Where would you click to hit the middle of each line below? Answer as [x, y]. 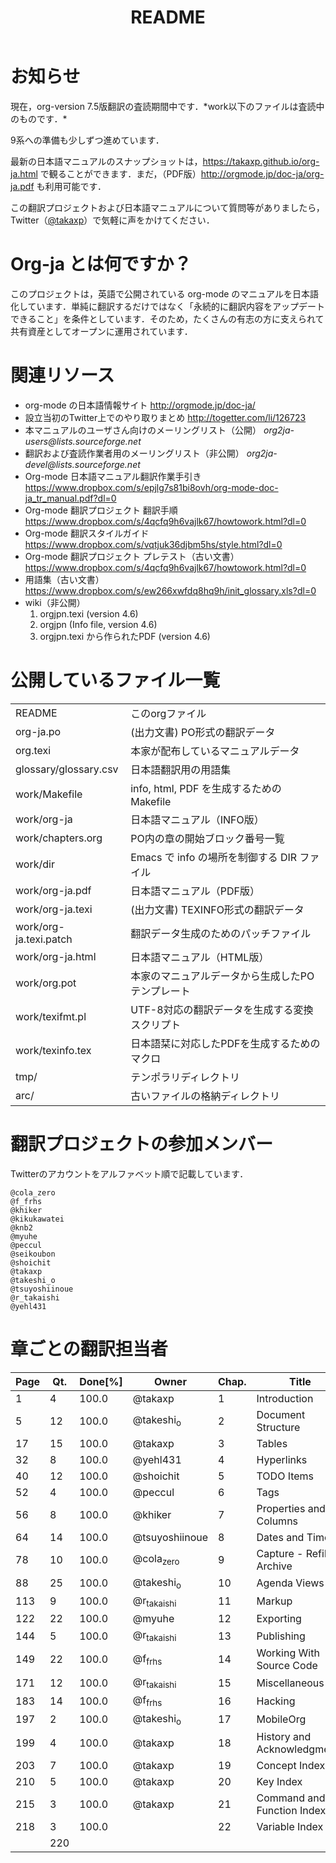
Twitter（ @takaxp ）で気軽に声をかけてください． [112, 220]
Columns [277, 1521]
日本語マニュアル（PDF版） [195, 891]
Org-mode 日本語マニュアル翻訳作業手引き [113, 476]
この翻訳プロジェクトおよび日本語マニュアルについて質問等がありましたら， [167, 207]
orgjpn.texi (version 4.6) [89, 613]
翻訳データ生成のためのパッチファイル [221, 933]
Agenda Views [290, 1583]
